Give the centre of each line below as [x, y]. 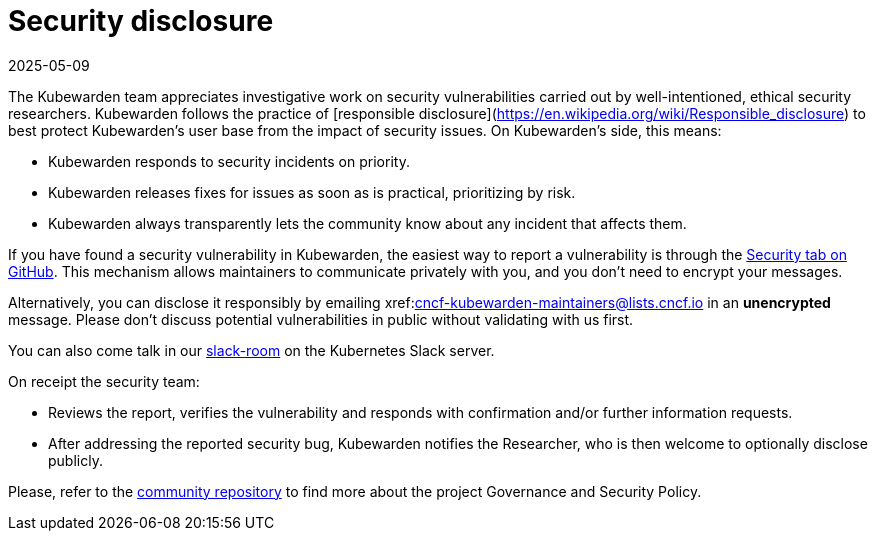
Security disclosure [141, 21]
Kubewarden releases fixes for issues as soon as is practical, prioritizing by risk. [312, 192]
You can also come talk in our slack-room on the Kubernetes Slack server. [251, 350]
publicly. [75, 460]
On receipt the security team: [104, 381]
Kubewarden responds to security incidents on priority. [229, 161]
